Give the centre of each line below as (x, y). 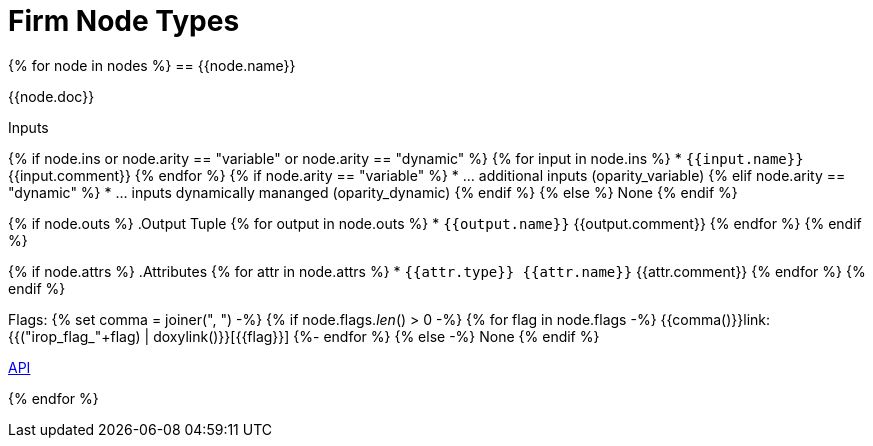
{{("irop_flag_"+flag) (74, 336)
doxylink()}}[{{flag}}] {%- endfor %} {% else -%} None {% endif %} (376, 336)
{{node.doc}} (51, 96)
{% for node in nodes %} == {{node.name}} (152, 65)
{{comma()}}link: (715, 319)
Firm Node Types (124, 21)
